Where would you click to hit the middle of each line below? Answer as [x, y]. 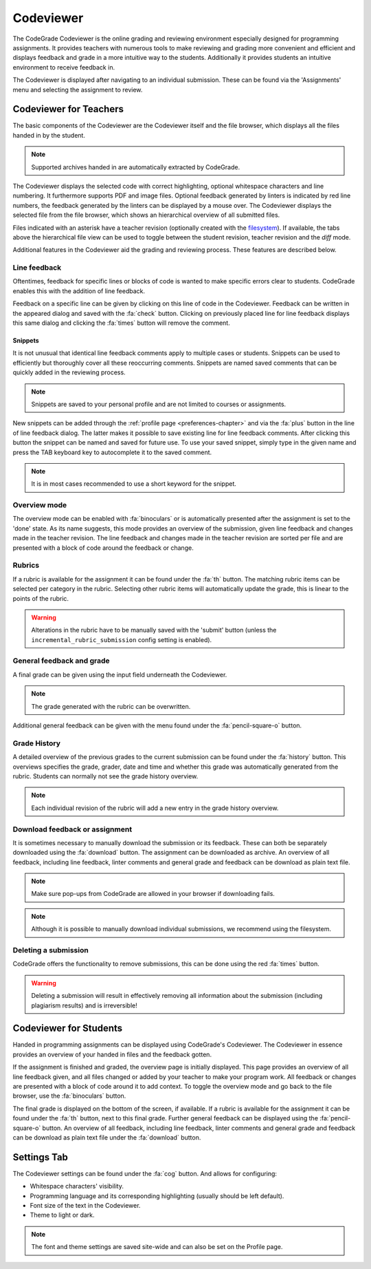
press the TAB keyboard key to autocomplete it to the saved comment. [112, 452]
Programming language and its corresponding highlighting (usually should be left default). [157, 1196]
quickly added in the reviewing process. [69, 372]
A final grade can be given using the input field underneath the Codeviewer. [120, 674]
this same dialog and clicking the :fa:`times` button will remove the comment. [121, 323]
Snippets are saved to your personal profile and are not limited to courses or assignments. [159, 404]
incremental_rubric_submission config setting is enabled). [122, 639]
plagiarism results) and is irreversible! [84, 1005]
